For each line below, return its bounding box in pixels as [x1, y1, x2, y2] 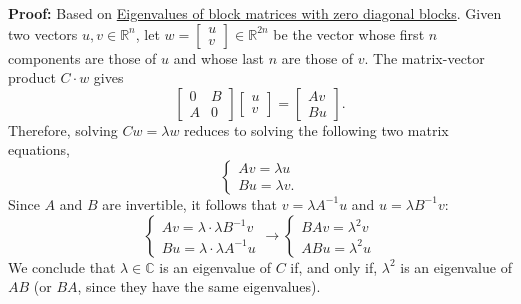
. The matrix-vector [364, 47, 485, 68]
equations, [8, 139, 70, 160]
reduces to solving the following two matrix [184, 119, 449, 140]
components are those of [8, 47, 157, 68]
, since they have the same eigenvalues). [77, 276, 321, 297]
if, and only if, [290, 256, 378, 277]
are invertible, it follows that [102, 193, 278, 214]
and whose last [173, 47, 265, 68]
